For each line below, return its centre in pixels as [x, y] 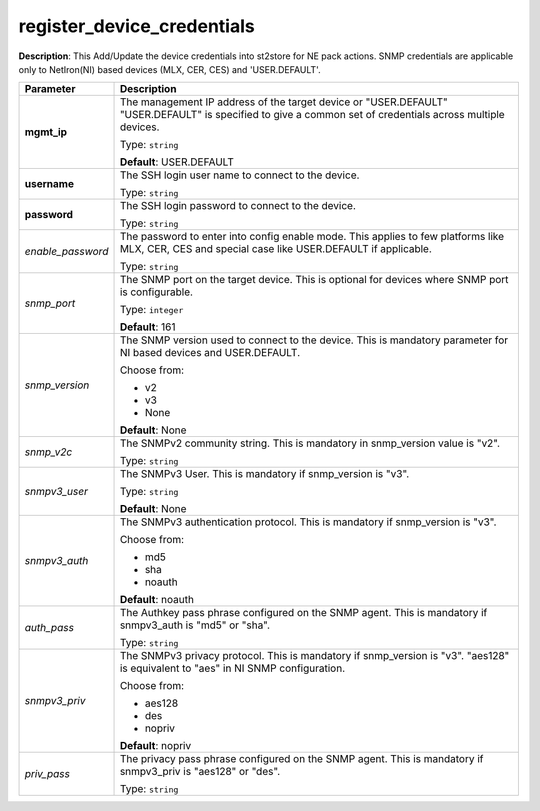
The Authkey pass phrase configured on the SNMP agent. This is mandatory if [303, 613]
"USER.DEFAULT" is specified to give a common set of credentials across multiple [312, 115]
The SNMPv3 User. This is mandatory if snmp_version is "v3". [264, 474]
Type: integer [151, 310]
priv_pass [47, 774]
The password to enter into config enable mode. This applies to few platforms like [312, 237]
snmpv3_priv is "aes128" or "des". [200, 772]
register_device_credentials [136, 26]
